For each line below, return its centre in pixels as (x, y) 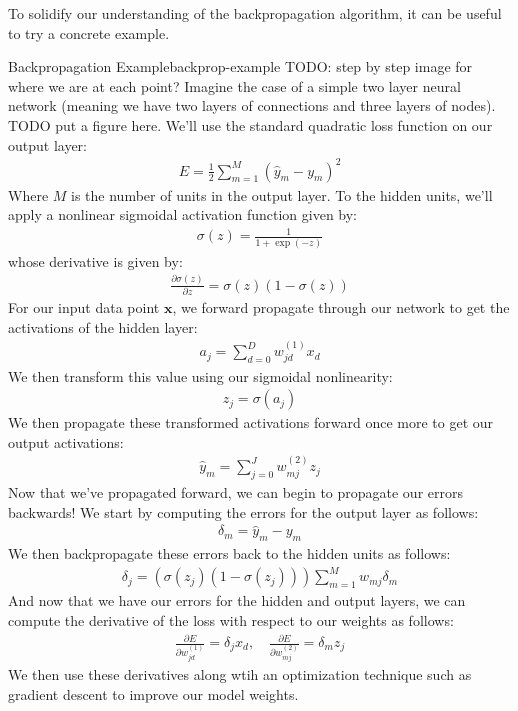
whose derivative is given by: (95, 260)
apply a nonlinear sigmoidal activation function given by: (183, 214)
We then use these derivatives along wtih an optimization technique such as (240, 673)
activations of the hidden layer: (103, 326)
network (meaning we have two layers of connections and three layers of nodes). (252, 105)
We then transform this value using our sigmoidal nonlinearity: (200, 375)
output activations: (66, 441)
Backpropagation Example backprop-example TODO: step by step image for (240, 66)
